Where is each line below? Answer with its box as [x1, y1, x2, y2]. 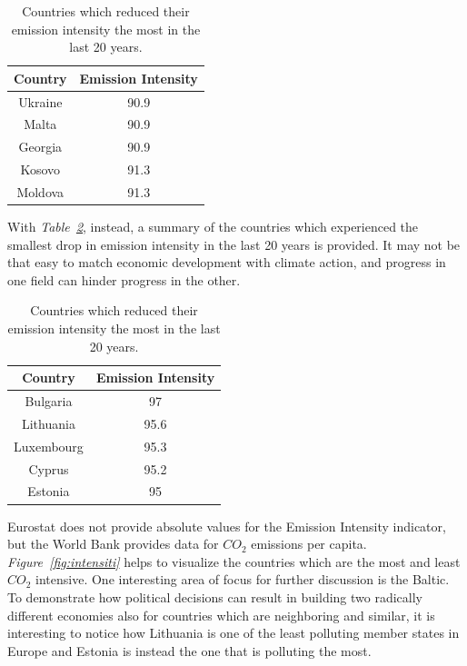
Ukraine [18, 92, 63, 111]
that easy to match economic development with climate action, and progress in [7, 253, 446, 272]
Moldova [16, 183, 65, 201]
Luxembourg [14, 436, 84, 455]
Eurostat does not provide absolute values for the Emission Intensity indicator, [7, 516, 446, 535]
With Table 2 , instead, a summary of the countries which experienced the [7, 217, 419, 236]
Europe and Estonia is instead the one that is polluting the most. [7, 641, 372, 660]
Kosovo [20, 160, 61, 179]
